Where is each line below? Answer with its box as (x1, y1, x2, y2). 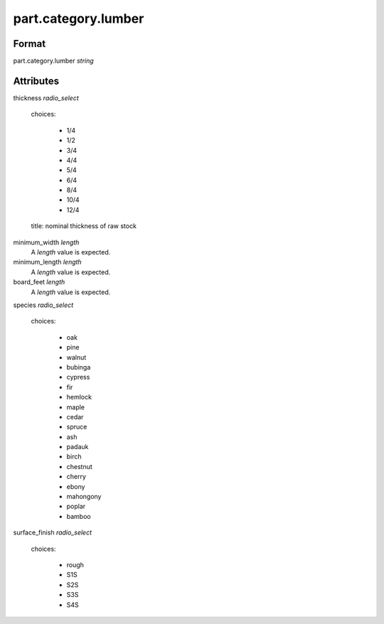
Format (13, 38, 46, 50)
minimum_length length (13, 258, 82, 267)
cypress (66, 373, 90, 382)
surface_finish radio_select (13, 528, 92, 537)
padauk (66, 443, 89, 451)
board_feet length (13, 278, 65, 286)
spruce (66, 423, 87, 431)
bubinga (66, 362, 91, 371)
